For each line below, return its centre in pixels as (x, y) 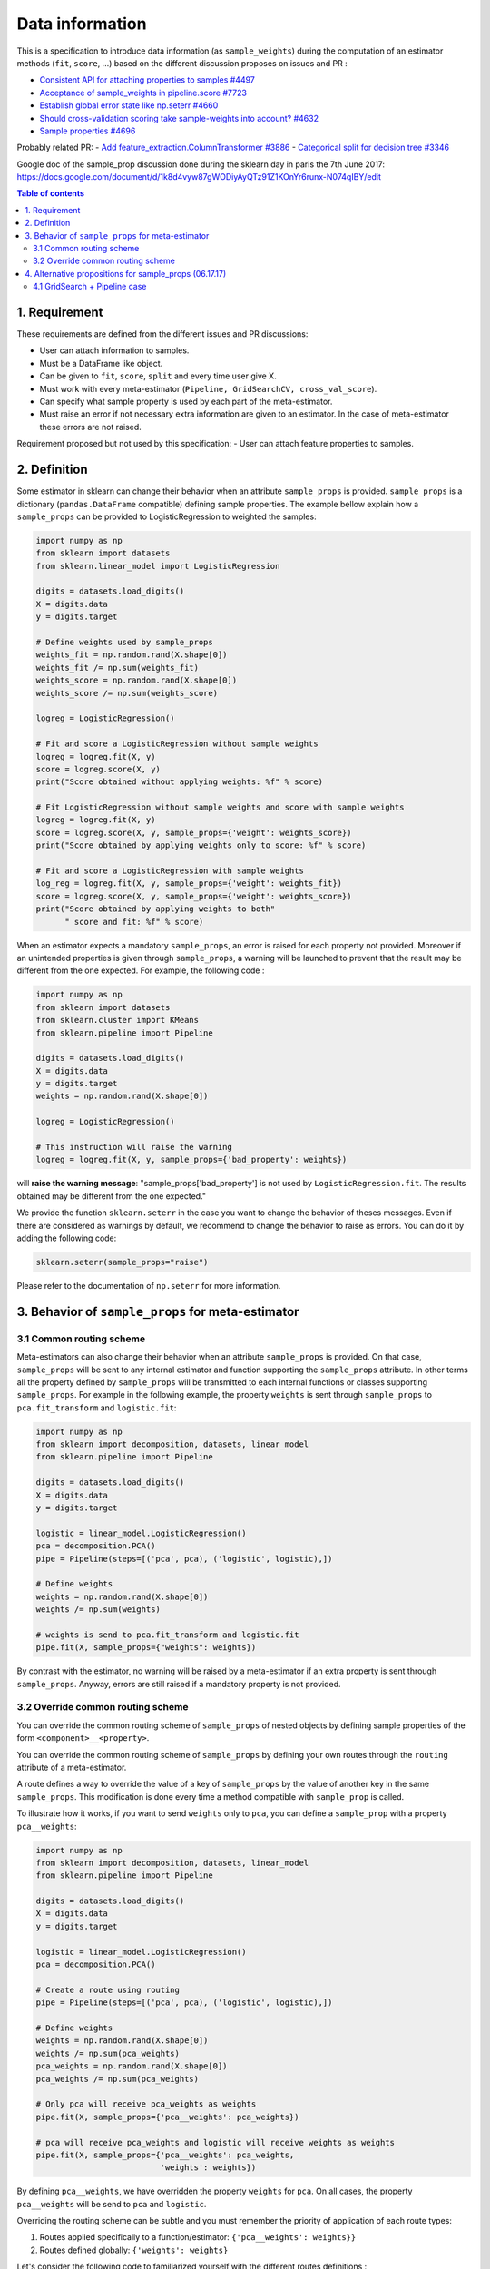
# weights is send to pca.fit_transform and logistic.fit (167, 1635)
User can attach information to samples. (114, 350)
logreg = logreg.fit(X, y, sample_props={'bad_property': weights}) (191, 1160)
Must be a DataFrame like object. (101, 363)
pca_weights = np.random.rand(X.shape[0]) (132, 2066)
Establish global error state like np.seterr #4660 (129, 105)
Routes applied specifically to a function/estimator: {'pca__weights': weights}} (198, 2237)
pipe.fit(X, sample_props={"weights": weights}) (146, 1648)
